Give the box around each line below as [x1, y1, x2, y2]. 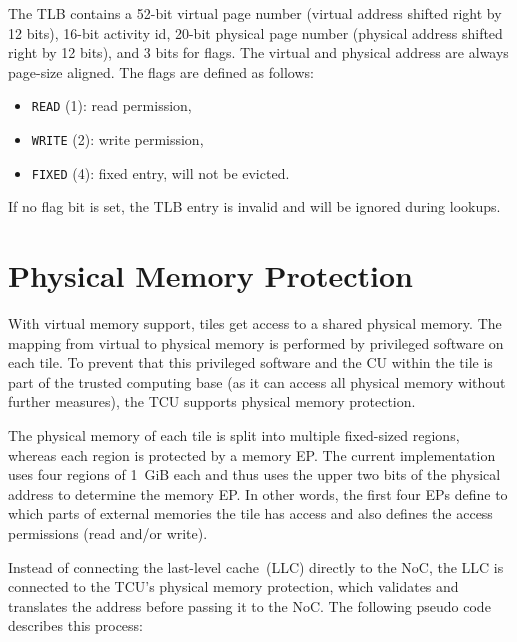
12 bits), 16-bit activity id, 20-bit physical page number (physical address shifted [8, 22, 503, 43]
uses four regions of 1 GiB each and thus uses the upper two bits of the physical [8, 464, 501, 485]
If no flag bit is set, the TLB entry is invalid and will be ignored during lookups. [8, 196, 501, 217]
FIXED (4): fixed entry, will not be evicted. [31, 162, 290, 183]
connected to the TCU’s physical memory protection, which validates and [8, 576, 459, 597]
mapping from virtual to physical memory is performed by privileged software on [8, 332, 504, 353]
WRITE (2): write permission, [31, 129, 204, 150]
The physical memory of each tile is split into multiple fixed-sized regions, [8, 425, 460, 446]
